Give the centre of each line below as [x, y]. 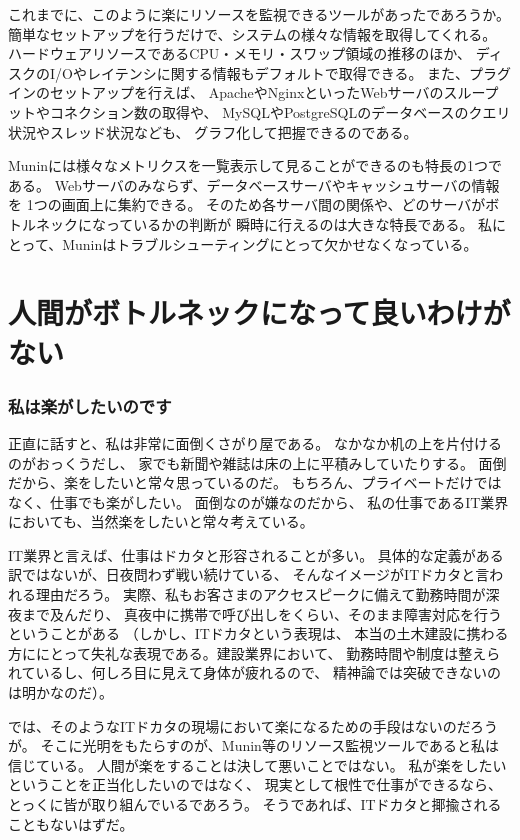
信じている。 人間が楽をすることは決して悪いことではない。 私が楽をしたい [257, 764]
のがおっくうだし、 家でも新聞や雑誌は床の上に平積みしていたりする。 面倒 [257, 462]
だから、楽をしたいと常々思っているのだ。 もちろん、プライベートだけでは [255, 482]
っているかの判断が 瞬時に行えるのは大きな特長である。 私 [299, 223]
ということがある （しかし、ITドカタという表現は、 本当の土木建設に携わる [258, 633]
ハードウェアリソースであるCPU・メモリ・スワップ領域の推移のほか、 [240, 53]
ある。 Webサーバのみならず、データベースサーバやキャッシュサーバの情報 [254, 184]
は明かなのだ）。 [60, 692]
